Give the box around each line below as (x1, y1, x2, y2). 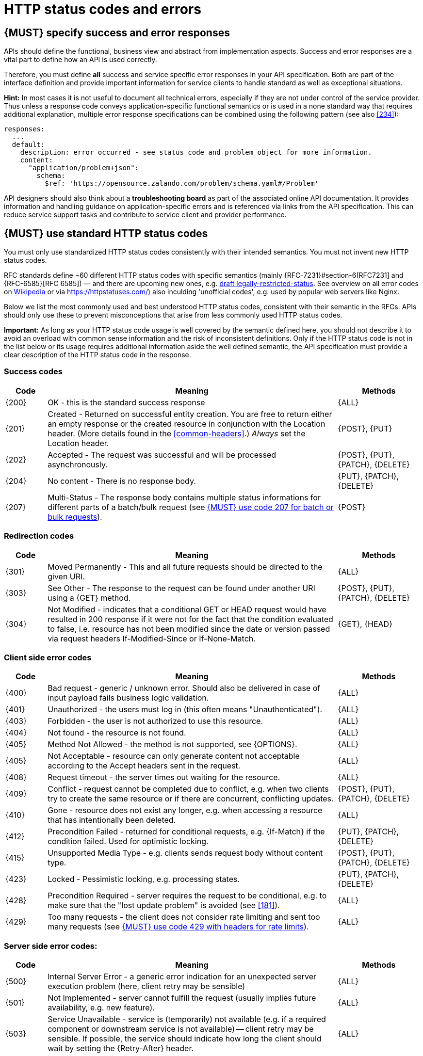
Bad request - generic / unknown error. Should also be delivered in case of (48, 683, 321, 693)
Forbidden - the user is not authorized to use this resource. (48, 716, 263, 726)
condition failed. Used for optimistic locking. (48, 836, 209, 847)
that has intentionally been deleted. (48, 815, 176, 825)
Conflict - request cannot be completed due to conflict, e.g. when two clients (48, 784, 329, 794)
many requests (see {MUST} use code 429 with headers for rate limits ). (48, 922, 309, 932)
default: (12, 141, 45, 149)
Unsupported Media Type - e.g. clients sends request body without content (48, 848, 323, 858)
